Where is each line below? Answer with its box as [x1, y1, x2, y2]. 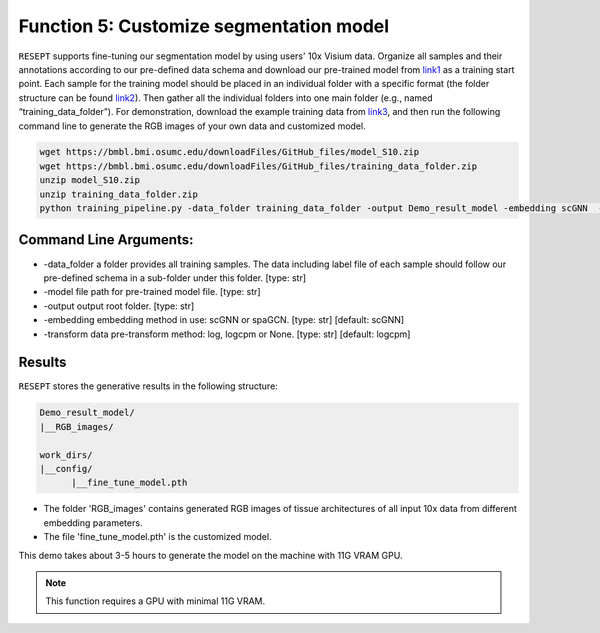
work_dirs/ [39, 449, 93, 460]
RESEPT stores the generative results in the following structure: [18, 380, 279, 392]
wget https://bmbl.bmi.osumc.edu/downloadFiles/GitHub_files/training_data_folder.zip [39, 160, 478, 172]
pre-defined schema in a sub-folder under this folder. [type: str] [43, 271, 307, 284]
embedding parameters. [43, 516, 143, 529]
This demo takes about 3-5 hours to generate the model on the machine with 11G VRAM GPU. [18, 549, 403, 561]
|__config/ [39, 463, 93, 474]
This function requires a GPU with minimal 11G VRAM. [45, 595, 266, 607]
